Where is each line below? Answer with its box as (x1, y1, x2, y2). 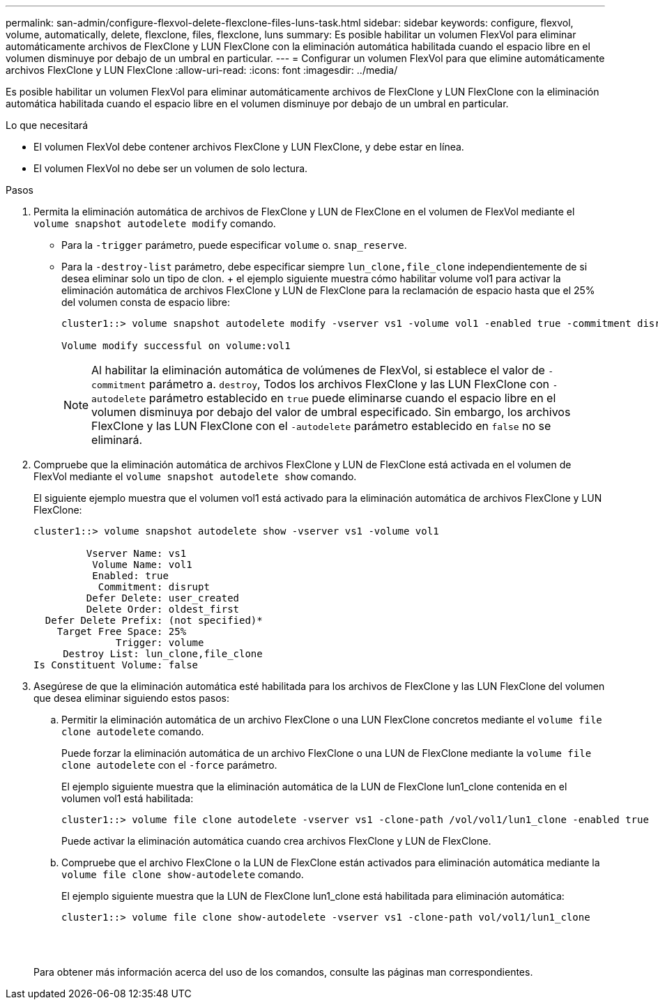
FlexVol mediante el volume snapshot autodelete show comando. (33, 470, 357, 482)
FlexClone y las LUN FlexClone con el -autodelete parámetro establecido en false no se (91, 419, 551, 433)
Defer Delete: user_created (86, 592, 240, 604)
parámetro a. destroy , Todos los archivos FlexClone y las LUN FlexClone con (148, 377, 549, 391)
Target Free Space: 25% (56, 626, 187, 637)
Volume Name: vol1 (92, 559, 192, 570)
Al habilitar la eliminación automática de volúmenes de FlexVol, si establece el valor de (91, 363, 545, 377)
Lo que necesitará (6, 119, 89, 131)
